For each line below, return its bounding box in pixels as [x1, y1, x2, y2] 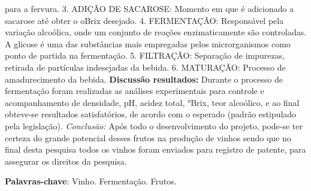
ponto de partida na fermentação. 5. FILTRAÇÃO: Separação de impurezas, [5, 49, 285, 62]
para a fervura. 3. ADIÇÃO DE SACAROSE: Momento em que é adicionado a [5, 2, 294, 14]
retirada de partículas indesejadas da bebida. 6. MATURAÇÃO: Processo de [5, 60, 286, 73]
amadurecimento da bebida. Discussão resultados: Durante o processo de [5, 72, 283, 85]
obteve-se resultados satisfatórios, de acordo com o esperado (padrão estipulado [5, 108, 297, 120]
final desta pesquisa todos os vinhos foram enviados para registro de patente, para [5, 143, 306, 156]
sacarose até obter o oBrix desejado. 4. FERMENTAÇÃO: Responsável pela [5, 14, 284, 26]
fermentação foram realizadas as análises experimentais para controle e [5, 84, 264, 97]
